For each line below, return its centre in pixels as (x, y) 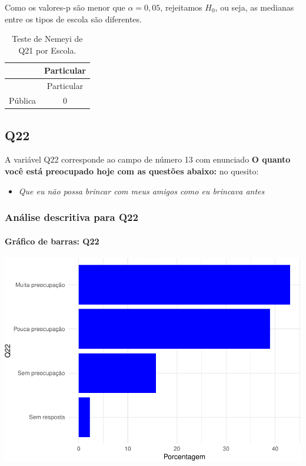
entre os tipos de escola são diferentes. (73, 19)
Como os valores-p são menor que (65, 7)
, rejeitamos (181, 7)
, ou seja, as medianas (255, 7)
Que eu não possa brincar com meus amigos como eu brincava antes (142, 191)
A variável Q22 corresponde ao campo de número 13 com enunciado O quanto (148, 159)
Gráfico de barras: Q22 (52, 241)
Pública (23, 100)
